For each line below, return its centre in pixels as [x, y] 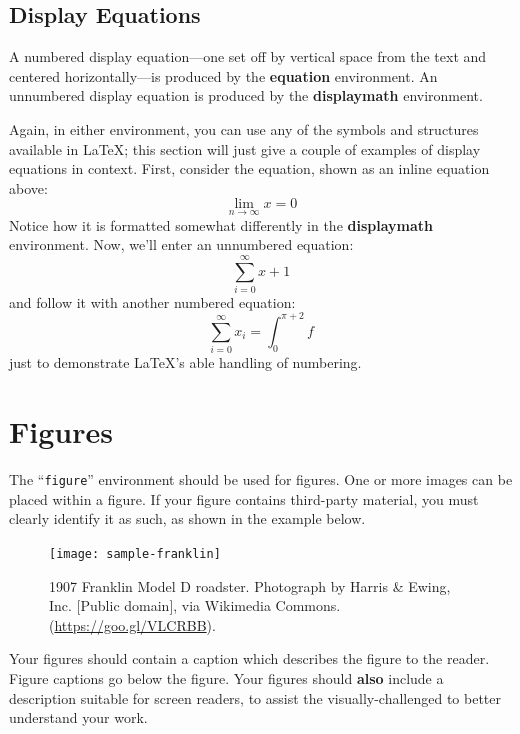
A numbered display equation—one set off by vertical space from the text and [248, 56]
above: [28, 187]
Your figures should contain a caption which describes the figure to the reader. [249, 658]
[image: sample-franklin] [135, 553]
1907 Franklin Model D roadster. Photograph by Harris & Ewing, [250, 585]
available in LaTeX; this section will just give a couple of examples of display [245, 148]
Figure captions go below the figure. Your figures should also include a [226, 677]
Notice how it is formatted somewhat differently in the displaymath [221, 224]
